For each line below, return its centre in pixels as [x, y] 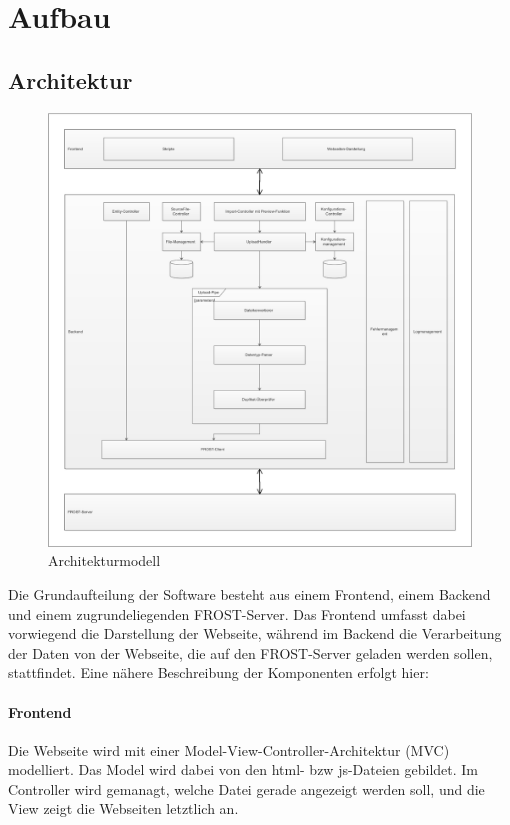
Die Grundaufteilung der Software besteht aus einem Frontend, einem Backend [249, 593]
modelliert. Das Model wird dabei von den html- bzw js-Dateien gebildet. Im [243, 769]
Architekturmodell [104, 560]
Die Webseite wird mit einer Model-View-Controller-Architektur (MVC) [229, 749]
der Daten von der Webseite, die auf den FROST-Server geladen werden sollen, [250, 652]
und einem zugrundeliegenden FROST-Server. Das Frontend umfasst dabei [237, 613]
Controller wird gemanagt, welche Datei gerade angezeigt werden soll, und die [246, 788]
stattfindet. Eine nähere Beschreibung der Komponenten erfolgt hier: [218, 672]
